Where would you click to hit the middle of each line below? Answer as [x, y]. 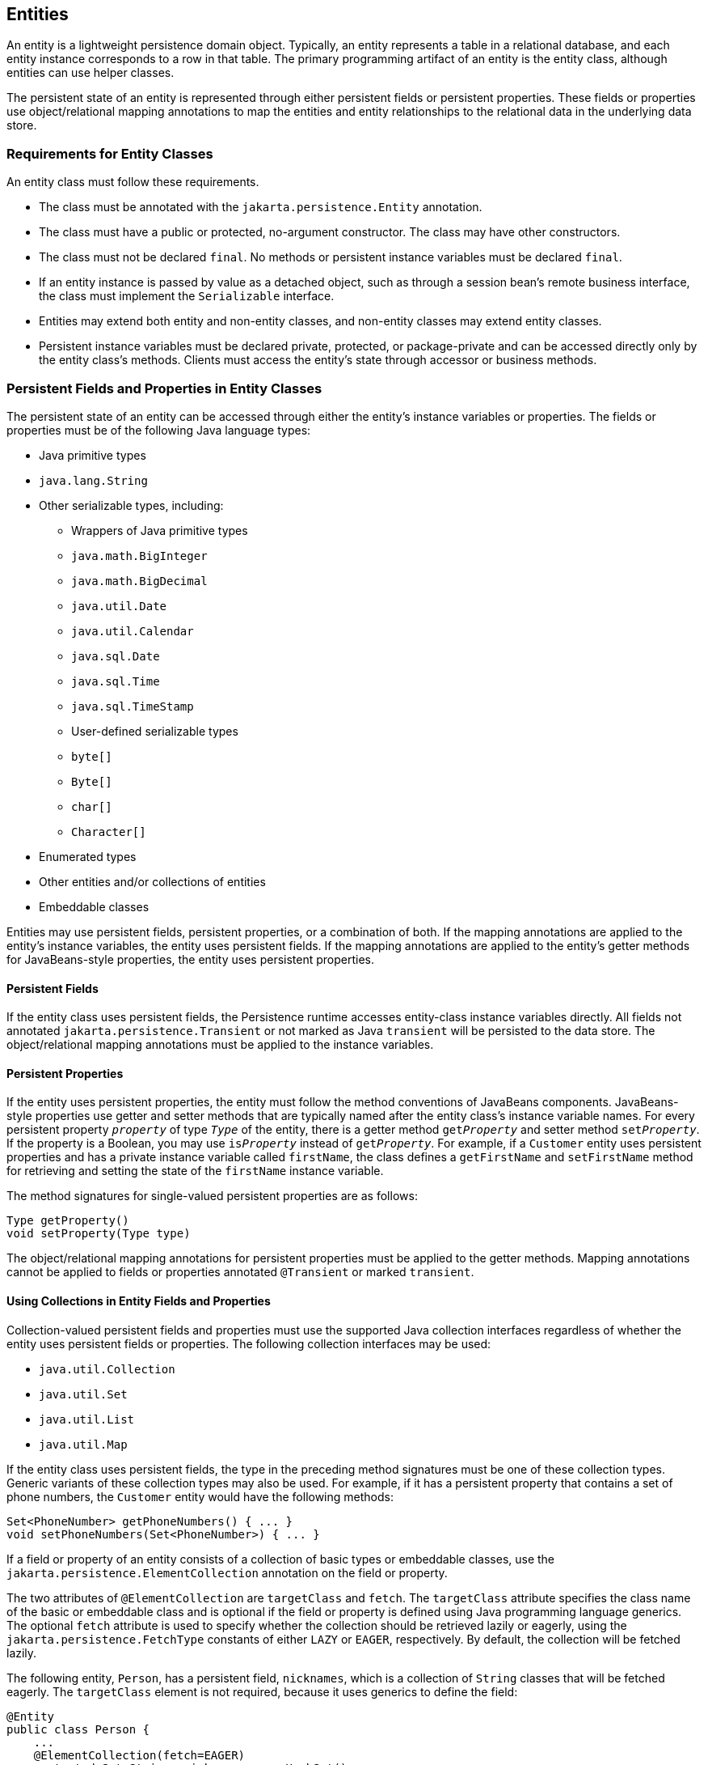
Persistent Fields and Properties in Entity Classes [164, 388]
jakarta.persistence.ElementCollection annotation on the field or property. [227, 1572]
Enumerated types [88, 856]
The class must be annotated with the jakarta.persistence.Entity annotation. [261, 207]
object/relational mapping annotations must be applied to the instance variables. [220, 1045]
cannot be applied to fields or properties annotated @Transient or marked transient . [240, 1272]
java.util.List [87, 1419]
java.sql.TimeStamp [133, 706]
